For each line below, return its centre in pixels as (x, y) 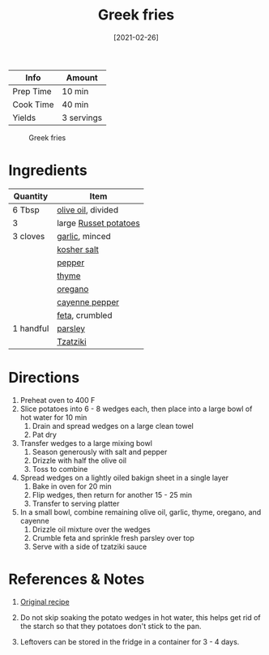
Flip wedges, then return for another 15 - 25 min (112, 494)
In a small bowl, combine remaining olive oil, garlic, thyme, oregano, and (141, 512)
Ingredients (48, 171)
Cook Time (33, 105)
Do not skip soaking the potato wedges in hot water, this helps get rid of (140, 617)
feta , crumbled (84, 315)
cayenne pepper (88, 302)
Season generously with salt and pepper (100, 452)
